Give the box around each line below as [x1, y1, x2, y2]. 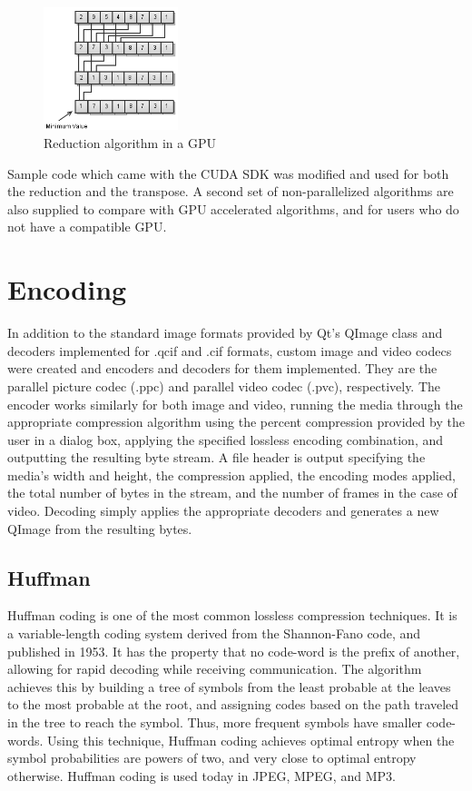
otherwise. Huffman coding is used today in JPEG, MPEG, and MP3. [7, 766, 396, 785]
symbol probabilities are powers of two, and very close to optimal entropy [7, 748, 417, 767]
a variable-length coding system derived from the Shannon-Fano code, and [7, 624, 421, 643]
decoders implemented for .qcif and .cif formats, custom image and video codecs [7, 341, 452, 360]
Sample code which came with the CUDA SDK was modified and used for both [7, 163, 449, 183]
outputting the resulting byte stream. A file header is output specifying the [7, 448, 426, 467]
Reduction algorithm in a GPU [44, 133, 216, 153]
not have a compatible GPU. [7, 217, 167, 236]
